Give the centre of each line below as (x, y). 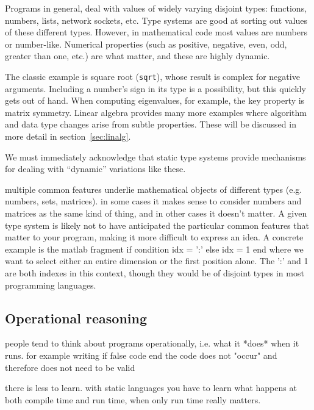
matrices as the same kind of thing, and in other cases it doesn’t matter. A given (156, 213)
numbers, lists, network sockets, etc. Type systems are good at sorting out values (156, 20)
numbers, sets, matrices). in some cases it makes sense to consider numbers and (153, 201)
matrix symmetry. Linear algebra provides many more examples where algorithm (156, 112)
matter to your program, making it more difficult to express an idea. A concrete (154, 237)
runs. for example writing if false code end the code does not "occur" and (141, 355)
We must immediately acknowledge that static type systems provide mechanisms (155, 156)
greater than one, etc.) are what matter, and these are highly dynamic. (137, 56)
